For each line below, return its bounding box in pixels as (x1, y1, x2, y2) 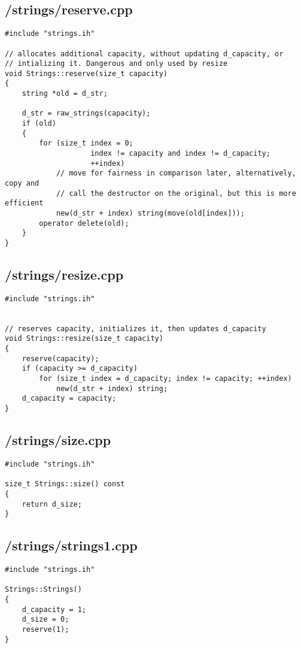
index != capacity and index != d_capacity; (90, 149, 270, 158)
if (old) (22, 119, 56, 128)
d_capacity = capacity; (22, 394, 117, 403)
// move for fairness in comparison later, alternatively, (56, 169, 296, 178)
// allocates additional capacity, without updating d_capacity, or (5, 49, 284, 58)
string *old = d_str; (22, 89, 108, 98)
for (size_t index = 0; (39, 139, 133, 148)
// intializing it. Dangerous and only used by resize (5, 59, 228, 68)
